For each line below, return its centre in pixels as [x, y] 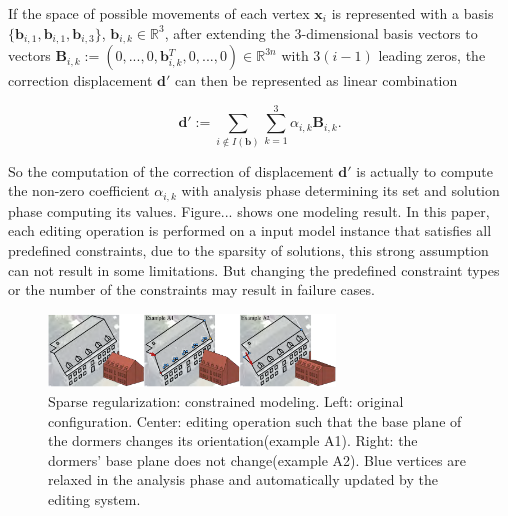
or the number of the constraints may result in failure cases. [191, 289]
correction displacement [80, 80]
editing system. [94, 498]
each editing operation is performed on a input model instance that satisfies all [250, 230]
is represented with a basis [412, 13]
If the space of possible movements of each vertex [159, 13]
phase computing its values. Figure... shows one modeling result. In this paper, [249, 210]
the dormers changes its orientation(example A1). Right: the [233, 440]
